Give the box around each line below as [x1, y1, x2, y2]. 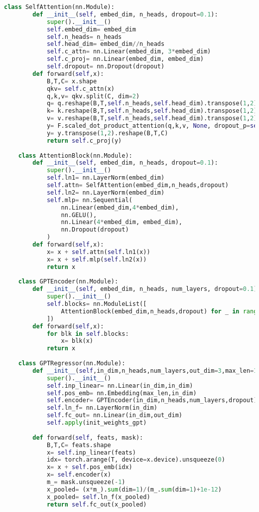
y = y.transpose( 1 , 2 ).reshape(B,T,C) [46, 129, 168, 137]
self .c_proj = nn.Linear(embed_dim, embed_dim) [46, 55, 204, 63]
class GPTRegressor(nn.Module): [18, 360, 126, 367]
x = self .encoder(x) [46, 471, 111, 479]
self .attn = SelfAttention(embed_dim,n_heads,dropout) [46, 182, 229, 189]
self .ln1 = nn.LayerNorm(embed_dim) [46, 174, 165, 182]
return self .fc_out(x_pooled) [46, 501, 147, 508]
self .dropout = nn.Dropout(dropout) [46, 63, 165, 70]
